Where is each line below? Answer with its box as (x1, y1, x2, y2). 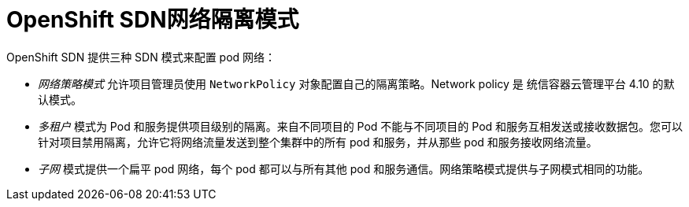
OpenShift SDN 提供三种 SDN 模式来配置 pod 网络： (6, 50, 276, 64)
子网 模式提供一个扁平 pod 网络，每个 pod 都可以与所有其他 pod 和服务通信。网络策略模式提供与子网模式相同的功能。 (38, 161, 650, 176)
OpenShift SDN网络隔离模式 (6, 6, 299, 33)
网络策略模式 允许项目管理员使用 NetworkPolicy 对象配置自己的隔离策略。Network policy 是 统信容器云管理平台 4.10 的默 (38, 76, 675, 91)
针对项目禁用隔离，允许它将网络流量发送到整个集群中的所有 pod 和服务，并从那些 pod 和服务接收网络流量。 (38, 135, 598, 149)
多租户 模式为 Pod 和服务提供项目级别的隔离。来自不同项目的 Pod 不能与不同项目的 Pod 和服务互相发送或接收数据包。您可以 (38, 119, 683, 133)
